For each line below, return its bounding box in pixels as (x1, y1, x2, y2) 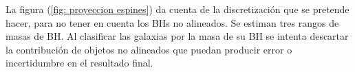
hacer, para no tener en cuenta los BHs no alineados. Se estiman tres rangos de (6, 15, 339, 29)
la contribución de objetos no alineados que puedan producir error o (6, 42, 292, 56)
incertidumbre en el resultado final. (6, 56, 153, 70)
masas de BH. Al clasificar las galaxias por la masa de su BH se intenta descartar (6, 29, 349, 43)
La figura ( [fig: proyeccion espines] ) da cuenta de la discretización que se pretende (6, 2, 349, 16)
